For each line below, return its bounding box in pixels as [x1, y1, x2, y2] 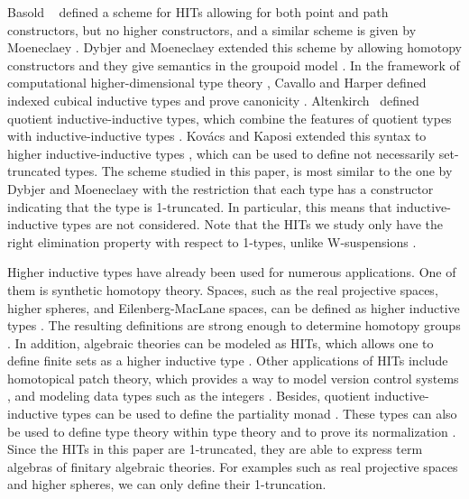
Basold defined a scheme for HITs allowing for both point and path [7, 3, 389, 21]
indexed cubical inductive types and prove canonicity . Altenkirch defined [7, 90, 419, 109]
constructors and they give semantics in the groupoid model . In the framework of [7, 55, 460, 74]
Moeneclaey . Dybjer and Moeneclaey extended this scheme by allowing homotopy [7, 38, 462, 57]
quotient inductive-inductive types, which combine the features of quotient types [7, 108, 452, 127]
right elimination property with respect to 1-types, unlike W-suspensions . [7, 232, 417, 251]
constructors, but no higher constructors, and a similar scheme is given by [7, 20, 417, 39]
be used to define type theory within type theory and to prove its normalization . [7, 421, 456, 440]
